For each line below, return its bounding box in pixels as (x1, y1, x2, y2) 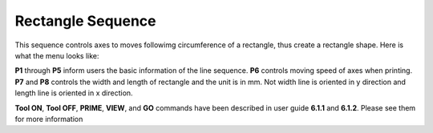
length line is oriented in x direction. (14, 88, 133, 98)
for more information (14, 114, 83, 123)
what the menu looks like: (14, 50, 99, 60)
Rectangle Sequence (14, 12, 156, 30)
